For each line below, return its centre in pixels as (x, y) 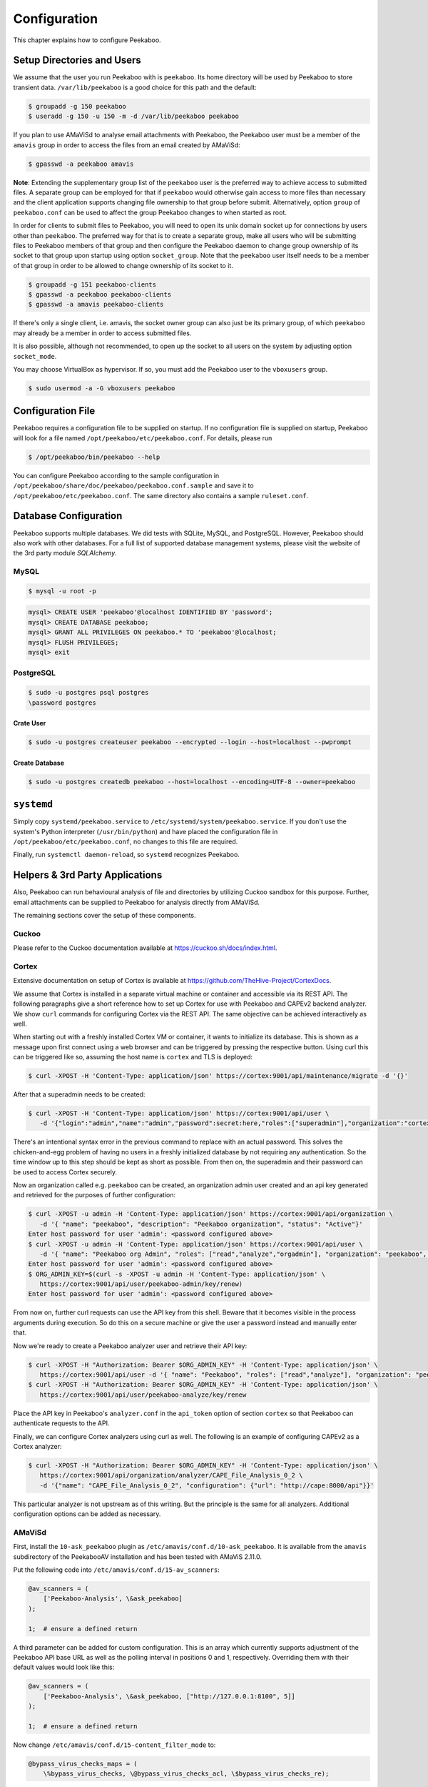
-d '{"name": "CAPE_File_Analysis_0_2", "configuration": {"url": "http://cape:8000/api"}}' (207, 1485)
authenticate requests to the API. (61, 1423)
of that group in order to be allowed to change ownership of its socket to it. (123, 265)
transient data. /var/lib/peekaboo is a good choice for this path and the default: (135, 87)
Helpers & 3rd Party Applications (88, 875)
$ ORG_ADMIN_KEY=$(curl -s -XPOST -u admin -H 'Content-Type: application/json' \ (177, 1274)
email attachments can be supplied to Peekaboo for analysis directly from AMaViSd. (137, 902)
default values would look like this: (64, 1667)
